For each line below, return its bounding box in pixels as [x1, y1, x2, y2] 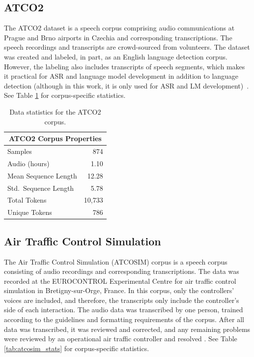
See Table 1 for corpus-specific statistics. [4, 90, 126, 100]
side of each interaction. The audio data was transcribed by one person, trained [4, 304, 243, 315]
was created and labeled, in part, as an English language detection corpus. [4, 51, 227, 61]
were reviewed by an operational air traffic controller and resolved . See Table [4, 333, 237, 344]
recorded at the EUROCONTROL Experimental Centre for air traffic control [4, 275, 236, 286]
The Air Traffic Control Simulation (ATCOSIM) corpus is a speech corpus [4, 256, 227, 267]
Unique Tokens [7, 207, 52, 217]
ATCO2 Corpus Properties [9, 133, 102, 144]
